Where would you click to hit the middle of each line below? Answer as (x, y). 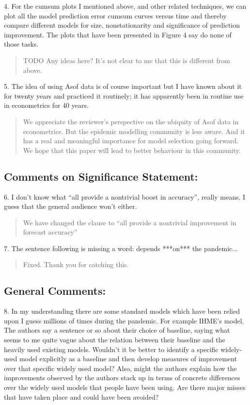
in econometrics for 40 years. (46, 105)
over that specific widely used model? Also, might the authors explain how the (120, 368)
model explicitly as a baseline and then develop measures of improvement (128, 359)
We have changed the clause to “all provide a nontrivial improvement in (130, 222)
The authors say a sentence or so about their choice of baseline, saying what (117, 330)
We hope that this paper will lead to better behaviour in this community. (132, 150)
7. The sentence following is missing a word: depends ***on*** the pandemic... (121, 248)
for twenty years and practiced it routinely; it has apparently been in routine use (124, 95)
